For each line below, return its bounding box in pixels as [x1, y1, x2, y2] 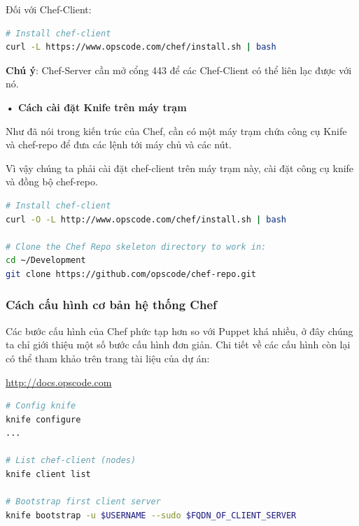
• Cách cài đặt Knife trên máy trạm [6, 99, 187, 114]
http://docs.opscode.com [6, 374, 112, 389]
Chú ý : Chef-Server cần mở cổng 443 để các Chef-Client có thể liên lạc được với [6, 62, 352, 77]
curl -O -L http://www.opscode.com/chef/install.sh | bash [6, 214, 286, 225]
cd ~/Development [6, 255, 86, 266]
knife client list [6, 469, 91, 480]
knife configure [6, 414, 81, 425]
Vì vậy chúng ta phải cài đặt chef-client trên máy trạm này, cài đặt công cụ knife [6, 160, 354, 175]
